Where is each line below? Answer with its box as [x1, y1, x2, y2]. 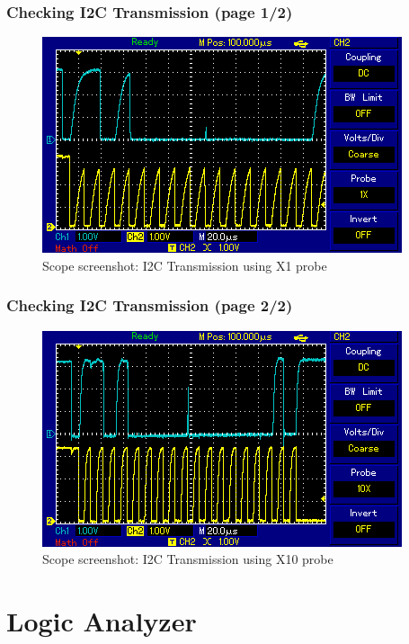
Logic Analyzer [6, 603, 197, 639]
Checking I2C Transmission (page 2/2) [6, 294, 293, 317]
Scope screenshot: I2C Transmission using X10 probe [42, 550, 333, 568]
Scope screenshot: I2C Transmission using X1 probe [42, 255, 327, 274]
